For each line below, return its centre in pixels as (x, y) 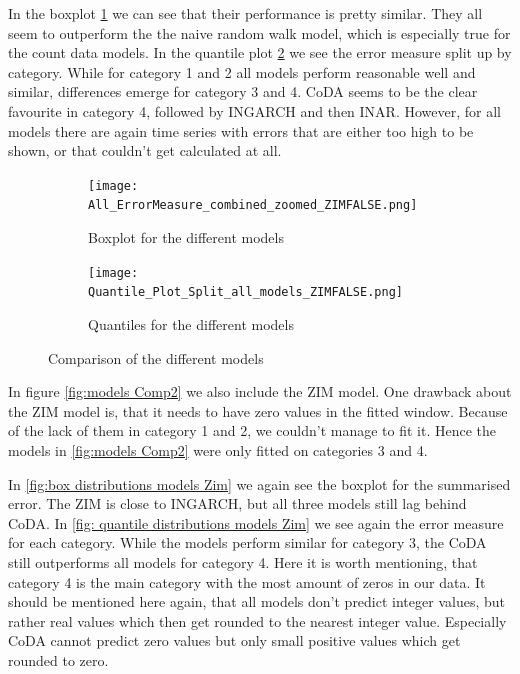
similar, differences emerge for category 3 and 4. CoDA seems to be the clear (243, 91)
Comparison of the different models (156, 357)
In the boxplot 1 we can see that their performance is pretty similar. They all (245, 13)
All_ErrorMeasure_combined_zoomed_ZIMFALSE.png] (253, 205)
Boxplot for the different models (186, 237)
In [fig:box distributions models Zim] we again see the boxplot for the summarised (259, 483)
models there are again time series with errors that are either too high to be (241, 130)
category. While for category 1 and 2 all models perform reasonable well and (242, 71)
